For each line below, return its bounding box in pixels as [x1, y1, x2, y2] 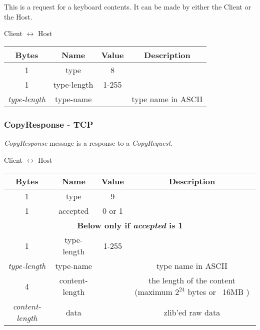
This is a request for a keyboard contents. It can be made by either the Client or [4, 2, 251, 12]
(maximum [134, 286, 172, 298]
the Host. [4, 11, 32, 22]
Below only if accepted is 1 [77, 219, 183, 231]
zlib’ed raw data [163, 306, 220, 318]
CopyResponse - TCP [4, 118, 93, 130]
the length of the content [148, 274, 235, 286]
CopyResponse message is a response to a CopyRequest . [4, 138, 172, 148]
